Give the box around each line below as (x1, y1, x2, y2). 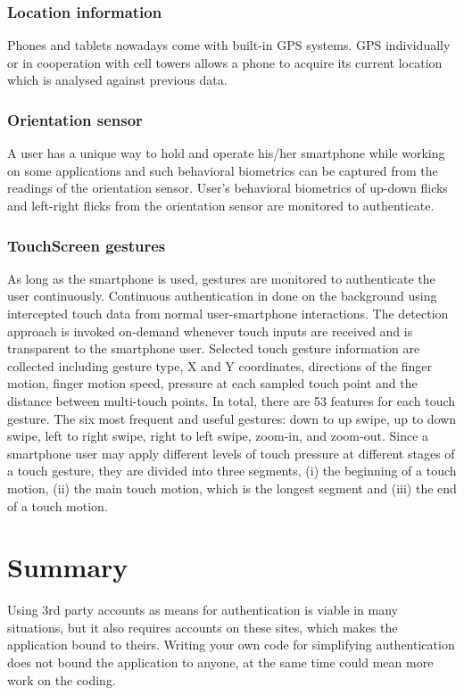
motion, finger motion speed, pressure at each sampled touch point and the (7, 374, 418, 393)
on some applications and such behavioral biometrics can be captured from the (7, 161, 438, 179)
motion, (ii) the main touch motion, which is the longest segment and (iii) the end (7, 478, 457, 497)
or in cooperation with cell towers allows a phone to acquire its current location (7, 53, 443, 71)
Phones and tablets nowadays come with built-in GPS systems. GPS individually (7, 36, 451, 54)
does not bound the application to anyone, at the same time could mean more (7, 653, 434, 672)
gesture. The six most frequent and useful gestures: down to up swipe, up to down (7, 409, 457, 427)
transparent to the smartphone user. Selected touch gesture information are (7, 339, 420, 358)
